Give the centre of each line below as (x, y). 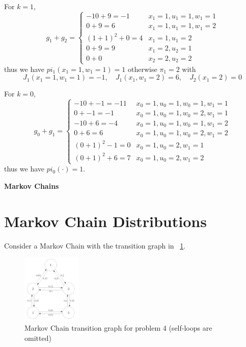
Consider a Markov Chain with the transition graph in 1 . (95, 245)
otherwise (143, 69)
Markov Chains (32, 185)
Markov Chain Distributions (105, 221)
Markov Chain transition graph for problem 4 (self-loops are (118, 328)
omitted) (38, 338)
